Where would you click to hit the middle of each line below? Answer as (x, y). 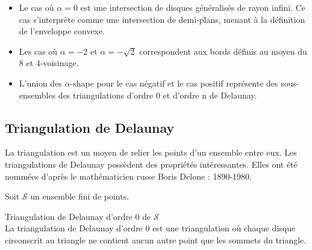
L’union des (40, 83)
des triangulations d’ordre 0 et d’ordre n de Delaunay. (158, 95)
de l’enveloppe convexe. (62, 31)
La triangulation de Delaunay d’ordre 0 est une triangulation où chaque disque (150, 228)
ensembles (37, 95)
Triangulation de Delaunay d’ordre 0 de (78, 216)
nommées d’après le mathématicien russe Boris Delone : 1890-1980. (128, 176)
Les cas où (38, 51)
